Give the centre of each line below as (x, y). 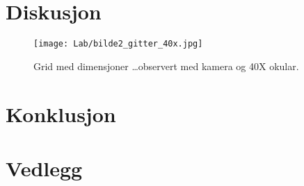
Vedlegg (44, 168)
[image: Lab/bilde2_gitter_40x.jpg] (118, 44)
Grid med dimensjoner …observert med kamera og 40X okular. (166, 66)
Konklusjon (61, 113)
